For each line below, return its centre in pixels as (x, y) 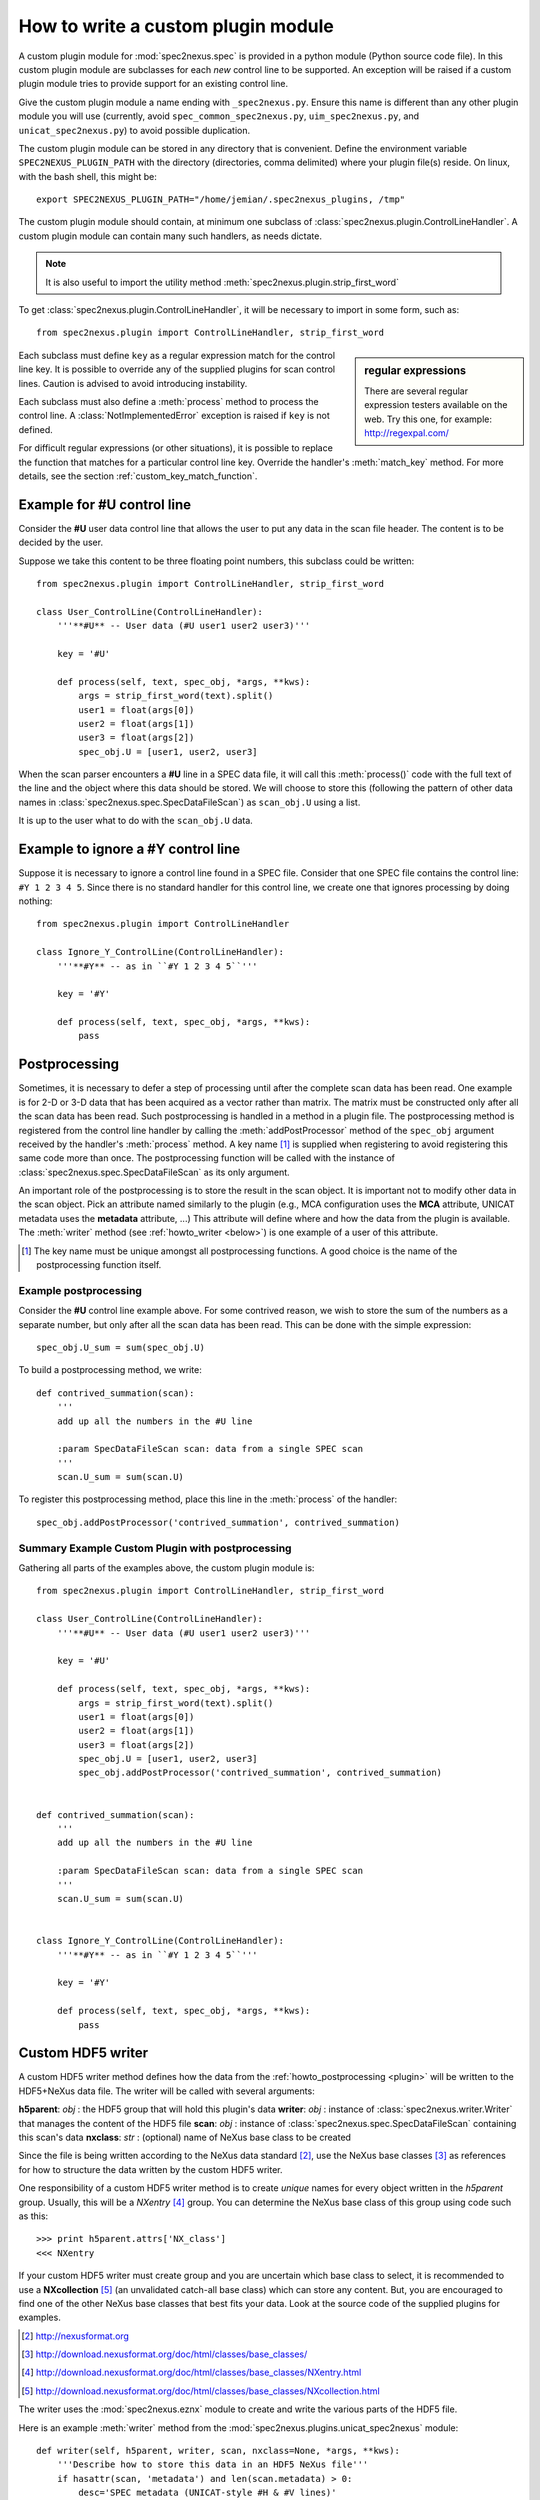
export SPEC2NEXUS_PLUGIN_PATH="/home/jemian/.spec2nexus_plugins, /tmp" (221, 199)
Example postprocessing (80, 1290)
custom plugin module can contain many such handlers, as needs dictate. (170, 236)
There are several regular (416, 391)
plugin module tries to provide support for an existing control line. (153, 84)
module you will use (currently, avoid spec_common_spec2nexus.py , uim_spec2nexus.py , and (219, 116)
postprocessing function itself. (99, 1265)
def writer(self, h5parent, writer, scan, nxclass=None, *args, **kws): (218, 2451)
